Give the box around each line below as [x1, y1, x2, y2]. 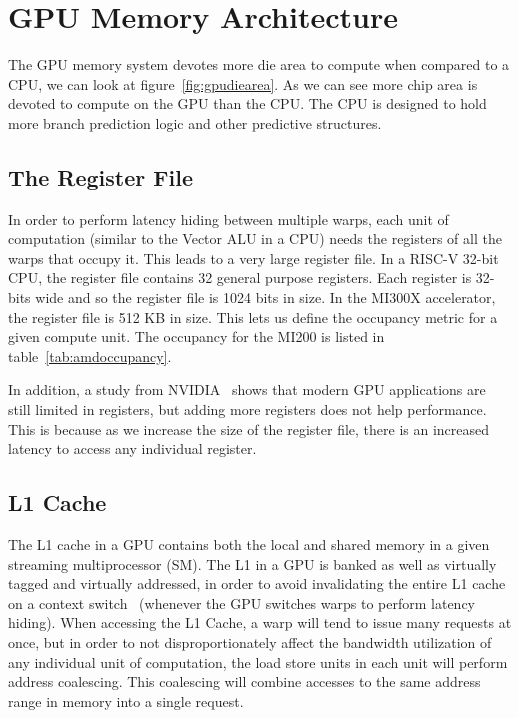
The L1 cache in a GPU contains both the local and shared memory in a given [8, 534, 490, 555]
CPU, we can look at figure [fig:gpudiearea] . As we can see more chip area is [8, 73, 478, 94]
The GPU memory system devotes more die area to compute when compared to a [8, 54, 510, 75]
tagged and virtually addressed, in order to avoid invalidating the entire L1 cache [8, 573, 506, 594]
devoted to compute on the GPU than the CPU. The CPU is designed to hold [8, 93, 487, 114]
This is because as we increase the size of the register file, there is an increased [8, 418, 490, 439]
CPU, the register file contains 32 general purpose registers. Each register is [8, 267, 472, 288]
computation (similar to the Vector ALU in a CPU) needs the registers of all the [8, 228, 502, 249]
